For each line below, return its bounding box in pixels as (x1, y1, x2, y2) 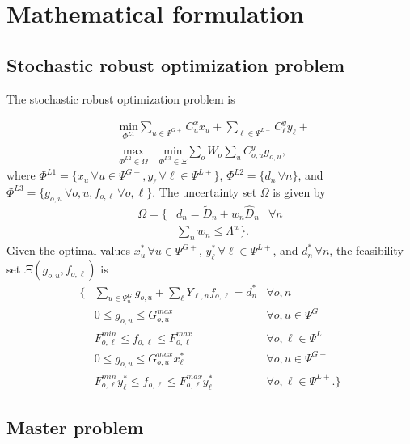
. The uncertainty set (152, 183, 257, 200)
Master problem (6, 415, 144, 440)
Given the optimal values (6, 242, 131, 259)
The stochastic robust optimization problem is (6, 90, 235, 107)
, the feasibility (329, 242, 404, 259)
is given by (273, 183, 326, 200)
